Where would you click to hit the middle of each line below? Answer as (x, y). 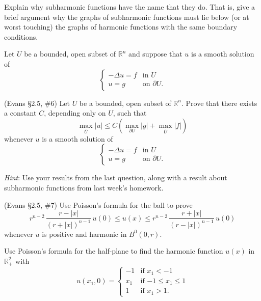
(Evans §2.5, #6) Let (37, 103)
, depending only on (75, 113)
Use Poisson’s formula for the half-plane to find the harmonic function (114, 251)
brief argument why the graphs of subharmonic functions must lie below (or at (127, 17)
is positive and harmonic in (84, 234)
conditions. (21, 36)
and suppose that (155, 54)
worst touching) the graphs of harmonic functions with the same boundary (121, 27)
